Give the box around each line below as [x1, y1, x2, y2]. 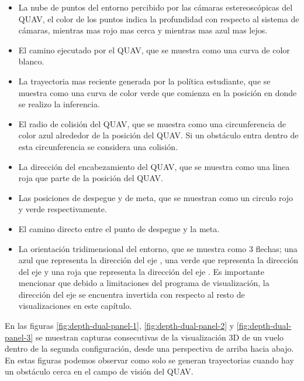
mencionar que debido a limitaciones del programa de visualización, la [18, 277, 270, 289]
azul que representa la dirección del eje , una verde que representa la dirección [18, 254, 299, 266]
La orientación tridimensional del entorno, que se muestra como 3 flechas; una [18, 242, 298, 254]
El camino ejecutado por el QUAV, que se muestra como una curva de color [18, 43, 290, 56]
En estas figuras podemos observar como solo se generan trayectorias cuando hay [5, 353, 294, 366]
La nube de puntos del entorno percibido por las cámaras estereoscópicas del [18, 1, 293, 13]
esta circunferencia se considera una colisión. [18, 140, 178, 152]
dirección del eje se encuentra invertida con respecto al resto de [18, 288, 245, 300]
